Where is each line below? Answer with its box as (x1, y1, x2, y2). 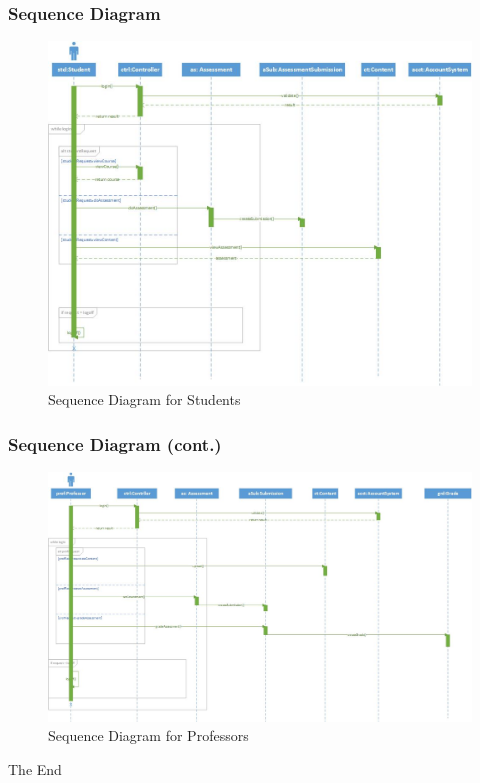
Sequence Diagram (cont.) (8, 431, 222, 456)
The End (8, 759, 62, 780)
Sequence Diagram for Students (48, 389, 241, 410)
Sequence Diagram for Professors (48, 725, 249, 746)
